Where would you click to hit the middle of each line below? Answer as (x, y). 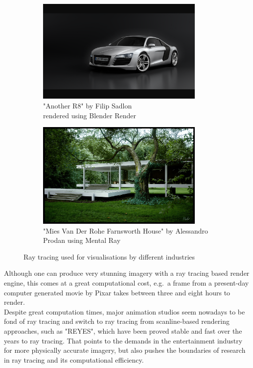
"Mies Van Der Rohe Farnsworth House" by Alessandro (126, 230)
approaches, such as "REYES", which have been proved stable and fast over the (123, 331)
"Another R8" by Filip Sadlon (88, 106)
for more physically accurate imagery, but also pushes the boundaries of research (125, 350)
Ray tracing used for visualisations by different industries (109, 256)
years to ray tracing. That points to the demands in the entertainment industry (123, 340)
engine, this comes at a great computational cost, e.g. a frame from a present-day (126, 283)
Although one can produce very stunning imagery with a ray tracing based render (127, 273)
